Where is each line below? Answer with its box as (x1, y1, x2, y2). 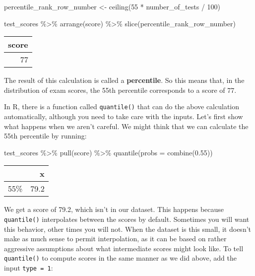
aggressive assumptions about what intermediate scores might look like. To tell (4, 243, 244, 253)
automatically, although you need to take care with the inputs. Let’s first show (4, 111, 243, 122)
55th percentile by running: (4, 131, 87, 141)
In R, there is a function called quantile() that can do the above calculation (4, 101, 240, 112)
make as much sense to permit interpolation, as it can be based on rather (4, 233, 227, 244)
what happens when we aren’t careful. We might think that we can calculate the (4, 121, 249, 131)
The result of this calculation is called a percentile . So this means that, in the (4, 75, 245, 85)
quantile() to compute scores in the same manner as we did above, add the (4, 253, 237, 263)
